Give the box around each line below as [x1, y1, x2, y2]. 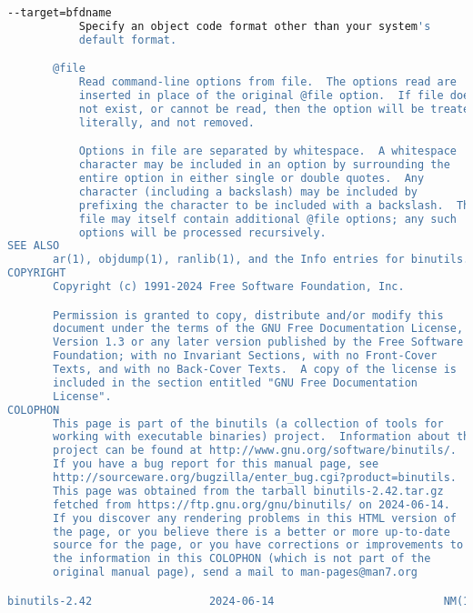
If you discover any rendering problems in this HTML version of [53, 511, 457, 525]
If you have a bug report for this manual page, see [53, 457, 379, 471]
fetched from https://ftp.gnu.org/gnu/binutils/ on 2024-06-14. [53, 497, 450, 511]
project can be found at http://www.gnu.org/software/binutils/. [53, 444, 457, 457]
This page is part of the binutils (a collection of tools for [53, 417, 444, 430]
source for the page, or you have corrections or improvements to [53, 538, 464, 552]
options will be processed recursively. [78, 226, 327, 239]
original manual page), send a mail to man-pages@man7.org [53, 566, 418, 579]
